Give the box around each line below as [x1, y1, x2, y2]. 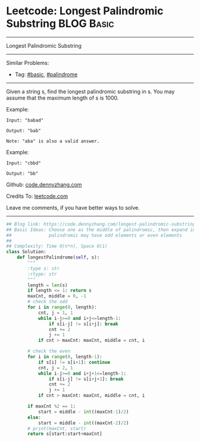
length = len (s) [27, 282, 68, 288]
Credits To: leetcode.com [6, 192, 68, 200]
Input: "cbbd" [6, 160, 42, 166]
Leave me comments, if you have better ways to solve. [6, 204, 140, 211]
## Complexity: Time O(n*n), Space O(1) [6, 243, 108, 250]
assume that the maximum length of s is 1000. [6, 94, 119, 101]
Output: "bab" [6, 127, 42, 133]
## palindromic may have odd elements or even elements [6, 232, 183, 238]
